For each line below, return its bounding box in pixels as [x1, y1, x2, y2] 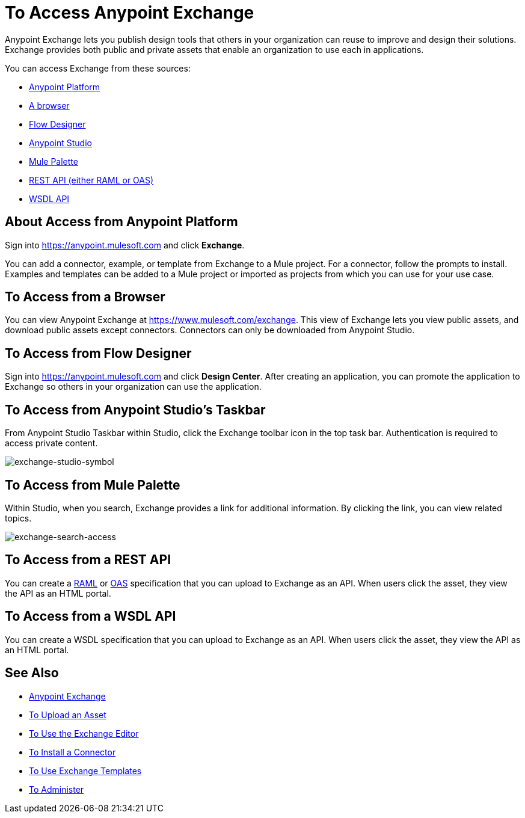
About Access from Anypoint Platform [5, 214, 238, 230]
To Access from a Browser [5, 289, 165, 305]
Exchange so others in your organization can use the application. [5, 381, 262, 392]
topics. [5, 512, 32, 523]
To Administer [29, 784, 84, 795]
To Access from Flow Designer [5, 345, 192, 361]
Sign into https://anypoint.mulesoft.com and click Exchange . [5, 239, 245, 250]
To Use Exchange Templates [29, 765, 142, 776]
